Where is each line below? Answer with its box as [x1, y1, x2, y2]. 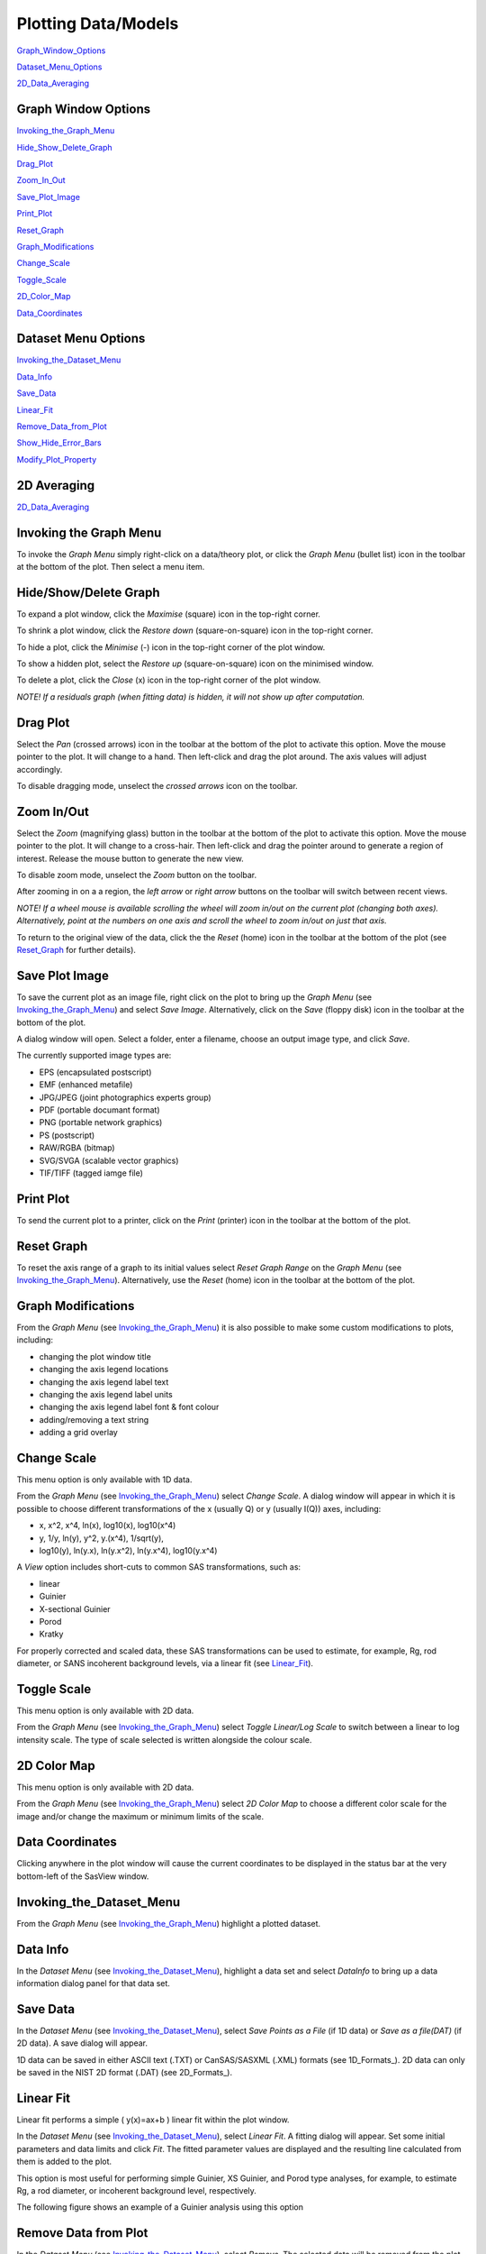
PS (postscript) [39, 1130, 95, 1141]
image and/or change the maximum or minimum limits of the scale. [16, 1810, 265, 1821]
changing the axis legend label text [39, 1376, 169, 1388]
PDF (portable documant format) [39, 1104, 161, 1115]
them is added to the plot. [16, 2156, 112, 2167]
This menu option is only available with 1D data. [16, 1474, 193, 1485]
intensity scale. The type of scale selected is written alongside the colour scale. [16, 1734, 312, 1745]
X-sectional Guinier [39, 1603, 112, 1614]
